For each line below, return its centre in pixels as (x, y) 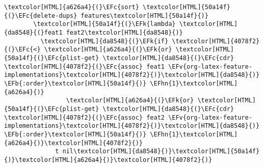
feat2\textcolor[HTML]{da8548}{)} (124, 32)
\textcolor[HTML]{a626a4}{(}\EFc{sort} (72, 7)
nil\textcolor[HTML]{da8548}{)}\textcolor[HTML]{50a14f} (161, 151)
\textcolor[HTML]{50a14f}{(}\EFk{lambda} (104, 24)
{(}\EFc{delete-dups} (41, 16)
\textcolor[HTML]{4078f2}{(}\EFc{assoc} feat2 (84, 117)
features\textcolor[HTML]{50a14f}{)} (144, 16)
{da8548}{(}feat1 (33, 32)
